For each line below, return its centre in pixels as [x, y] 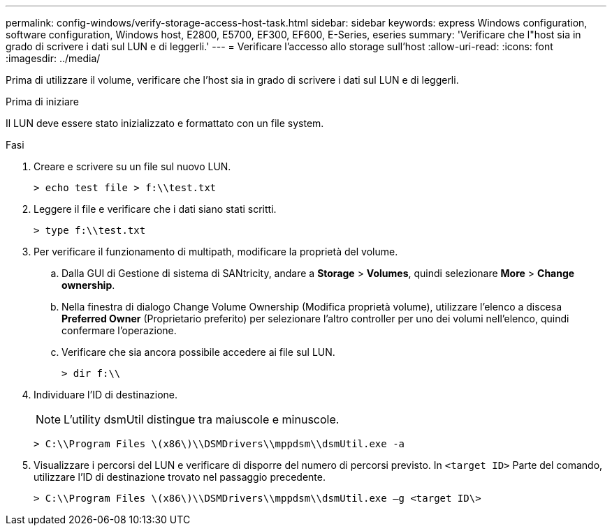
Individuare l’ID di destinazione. [106, 395]
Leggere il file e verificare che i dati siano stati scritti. [155, 209]
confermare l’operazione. [119, 330]
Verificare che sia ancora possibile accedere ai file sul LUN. [198, 352]
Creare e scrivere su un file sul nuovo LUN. [132, 166]
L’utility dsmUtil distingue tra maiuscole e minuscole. [202, 419]
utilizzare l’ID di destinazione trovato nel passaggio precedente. [180, 477]
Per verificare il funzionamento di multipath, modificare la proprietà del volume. [216, 252]
